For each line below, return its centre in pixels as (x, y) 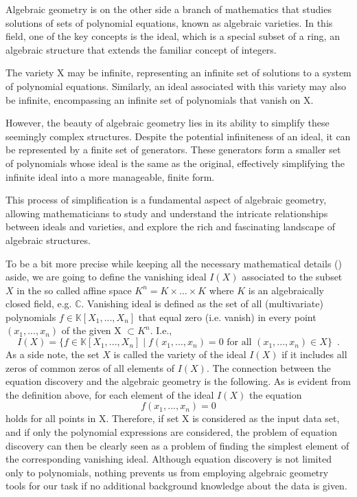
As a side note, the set (53, 354)
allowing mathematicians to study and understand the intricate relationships (167, 213)
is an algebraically (286, 290)
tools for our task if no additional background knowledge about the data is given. (176, 486)
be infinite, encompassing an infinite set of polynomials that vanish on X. (160, 99)
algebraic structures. (48, 240)
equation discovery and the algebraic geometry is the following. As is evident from (178, 381)
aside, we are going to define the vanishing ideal (106, 277)
